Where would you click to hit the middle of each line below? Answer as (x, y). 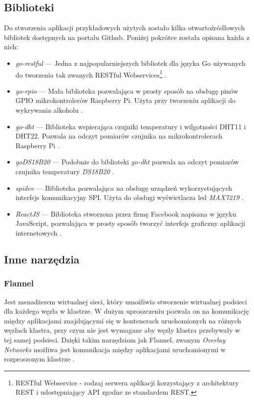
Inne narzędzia (42, 259)
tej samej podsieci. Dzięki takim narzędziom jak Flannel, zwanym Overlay (115, 339)
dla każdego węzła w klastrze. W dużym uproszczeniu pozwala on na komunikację (127, 311)
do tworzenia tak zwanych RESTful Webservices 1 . (91, 74)
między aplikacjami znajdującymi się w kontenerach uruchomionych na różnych (123, 320)
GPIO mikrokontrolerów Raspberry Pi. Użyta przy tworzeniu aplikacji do (126, 100)
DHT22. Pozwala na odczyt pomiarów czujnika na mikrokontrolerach (119, 136)
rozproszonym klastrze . (39, 359)
